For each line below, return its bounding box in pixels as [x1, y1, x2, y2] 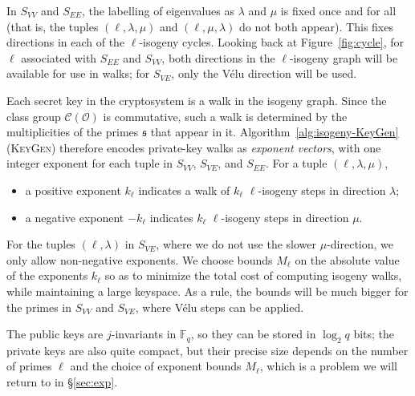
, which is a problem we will [259, 358, 397, 374]
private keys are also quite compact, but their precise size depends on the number [6, 341, 409, 358]
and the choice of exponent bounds [70, 358, 242, 374]
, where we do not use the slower [156, 236, 317, 253]
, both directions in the [161, 49, 275, 66]
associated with [21, 49, 97, 66]
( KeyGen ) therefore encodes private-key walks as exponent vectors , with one [6, 139, 381, 156]
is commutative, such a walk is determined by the [103, 107, 348, 124]
